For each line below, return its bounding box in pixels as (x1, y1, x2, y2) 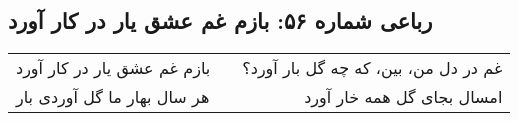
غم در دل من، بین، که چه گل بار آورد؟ (242, 56, 503, 80)
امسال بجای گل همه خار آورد (304, 85, 503, 109)
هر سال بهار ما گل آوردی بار (16, 85, 210, 109)
